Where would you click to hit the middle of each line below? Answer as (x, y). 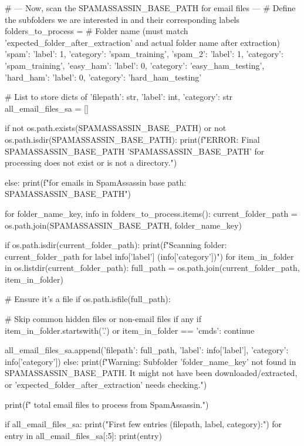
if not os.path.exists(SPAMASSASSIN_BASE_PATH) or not (116, 128)
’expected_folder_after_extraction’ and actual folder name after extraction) (142, 42)
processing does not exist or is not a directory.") (91, 162)
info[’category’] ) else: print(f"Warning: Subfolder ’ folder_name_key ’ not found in (151, 361)
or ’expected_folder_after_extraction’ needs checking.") (106, 385)
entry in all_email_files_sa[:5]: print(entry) (83, 435)
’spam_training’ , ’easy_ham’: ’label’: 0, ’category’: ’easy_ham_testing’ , (135, 65)
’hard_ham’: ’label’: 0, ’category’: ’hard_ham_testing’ (103, 77)
